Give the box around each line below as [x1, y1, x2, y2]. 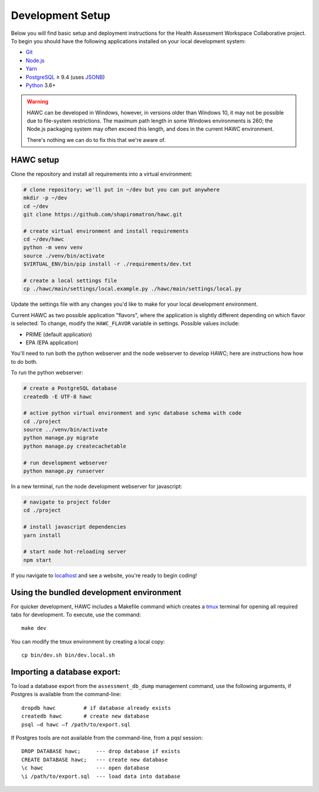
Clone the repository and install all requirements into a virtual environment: [11, 170, 193, 177]
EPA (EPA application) [25, 339, 79, 346]
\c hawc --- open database [21, 765, 149, 771]
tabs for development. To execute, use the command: [11, 611, 141, 618]
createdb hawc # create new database [21, 713, 149, 720]
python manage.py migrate [23, 435, 99, 441]
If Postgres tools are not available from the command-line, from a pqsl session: [11, 734, 203, 742]
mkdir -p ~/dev [23, 195, 67, 201]
